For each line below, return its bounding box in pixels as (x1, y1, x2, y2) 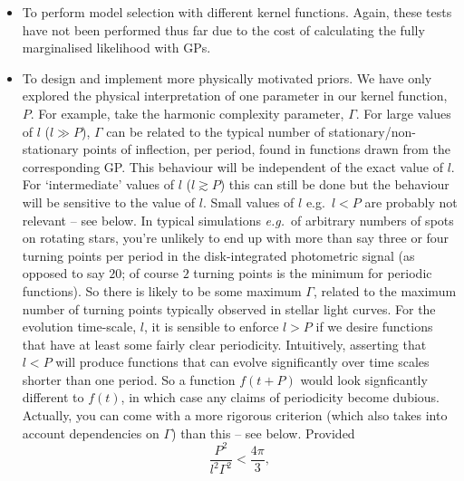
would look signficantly (300, 370, 428, 389)
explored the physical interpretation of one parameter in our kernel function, (22, 86, 448, 105)
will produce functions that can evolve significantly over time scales (55, 352, 430, 371)
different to (22, 388, 84, 407)
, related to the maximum (313, 281, 457, 300)
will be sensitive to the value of (22, 192, 196, 211)
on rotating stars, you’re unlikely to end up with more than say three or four (22, 228, 449, 247)
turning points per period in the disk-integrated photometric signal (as (22, 245, 415, 265)
